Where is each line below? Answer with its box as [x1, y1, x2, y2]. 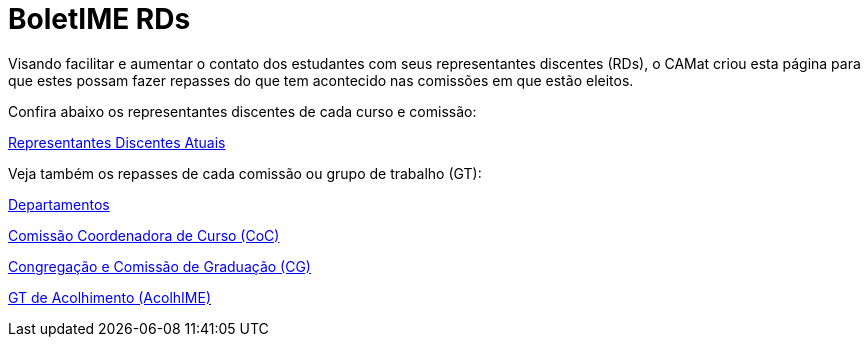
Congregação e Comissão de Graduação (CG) [8, 257, 311, 275]
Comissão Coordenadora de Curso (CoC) [8, 226, 280, 244]
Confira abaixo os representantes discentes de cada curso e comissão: [8, 102, 477, 120]
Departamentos [8, 195, 110, 213]
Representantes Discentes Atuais [8, 133, 226, 151]
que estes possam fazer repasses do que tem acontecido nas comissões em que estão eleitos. [8, 71, 634, 89]
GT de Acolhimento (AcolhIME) [8, 288, 212, 306]
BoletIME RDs [8, 2, 191, 36]
